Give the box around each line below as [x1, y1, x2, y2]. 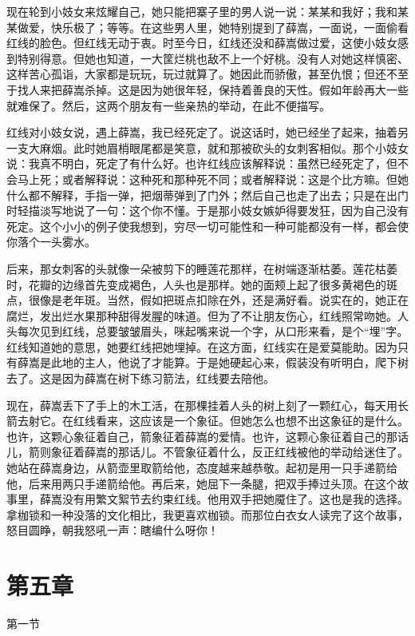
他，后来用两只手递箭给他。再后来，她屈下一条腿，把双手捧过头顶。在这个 [6, 475, 397, 491]
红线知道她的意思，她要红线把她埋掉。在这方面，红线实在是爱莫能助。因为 [6, 338, 397, 355]
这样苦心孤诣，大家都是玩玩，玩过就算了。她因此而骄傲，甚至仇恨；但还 [6, 66, 386, 82]
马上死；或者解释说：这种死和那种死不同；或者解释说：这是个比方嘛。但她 [17, 170, 409, 187]
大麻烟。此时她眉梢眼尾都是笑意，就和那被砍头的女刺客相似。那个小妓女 [28, 139, 409, 156]
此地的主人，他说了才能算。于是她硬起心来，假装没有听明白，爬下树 [50, 354, 409, 371]
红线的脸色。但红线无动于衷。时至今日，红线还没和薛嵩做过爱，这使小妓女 [6, 34, 397, 51]
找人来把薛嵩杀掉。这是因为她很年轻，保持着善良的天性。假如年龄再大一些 [17, 81, 409, 97]
